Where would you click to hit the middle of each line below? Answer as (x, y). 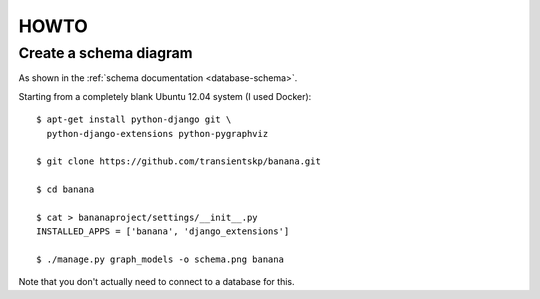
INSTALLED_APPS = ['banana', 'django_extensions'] (163, 231)
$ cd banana (65, 189)
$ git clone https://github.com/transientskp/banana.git (179, 161)
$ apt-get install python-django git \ (134, 119)
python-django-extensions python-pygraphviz (157, 133)
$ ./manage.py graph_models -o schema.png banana (160, 259)
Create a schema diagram (105, 53)
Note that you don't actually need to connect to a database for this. (156, 282)
